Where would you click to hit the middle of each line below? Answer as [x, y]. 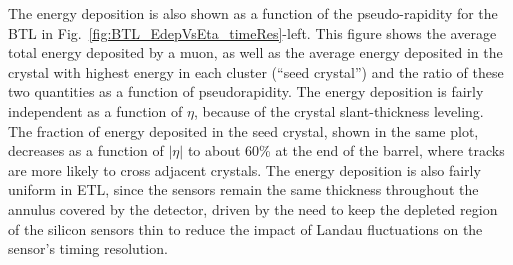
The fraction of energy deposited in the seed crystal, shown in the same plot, [243, 130]
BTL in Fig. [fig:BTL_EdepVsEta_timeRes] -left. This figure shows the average [252, 32]
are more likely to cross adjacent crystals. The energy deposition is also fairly [244, 169]
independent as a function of [95, 110]
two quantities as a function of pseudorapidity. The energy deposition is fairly [246, 91]
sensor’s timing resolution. [88, 248]
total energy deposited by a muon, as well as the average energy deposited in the [255, 52]
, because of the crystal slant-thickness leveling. [338, 110]
